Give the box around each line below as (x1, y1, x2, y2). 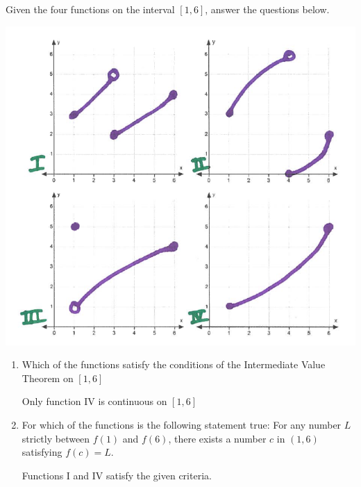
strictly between (22, 431, 90, 445)
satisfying (22, 445, 62, 459)
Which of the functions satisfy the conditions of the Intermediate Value (22, 357, 326, 372)
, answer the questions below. (205, 2, 330, 16)
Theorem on (22, 370, 74, 385)
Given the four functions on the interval (6, 2, 175, 16)
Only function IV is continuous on (22, 394, 167, 408)
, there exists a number (168, 431, 267, 445)
